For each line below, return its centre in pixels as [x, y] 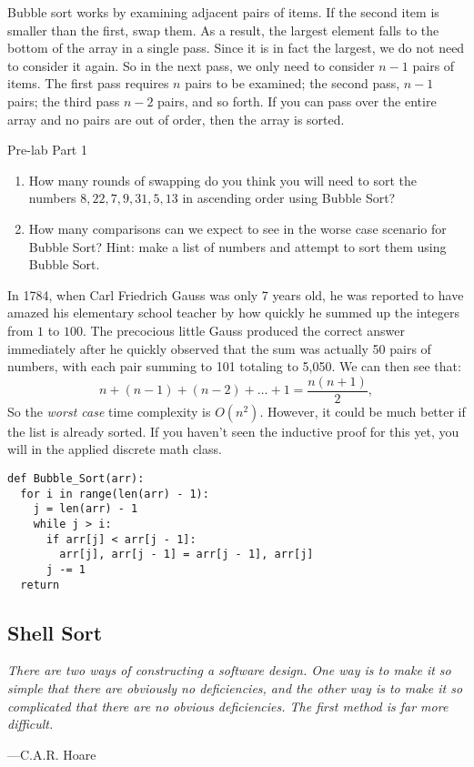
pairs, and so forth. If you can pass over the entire [297, 101]
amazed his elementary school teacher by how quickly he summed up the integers [233, 313]
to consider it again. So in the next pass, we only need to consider [191, 65]
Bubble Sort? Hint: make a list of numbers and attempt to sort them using [237, 246]
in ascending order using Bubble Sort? [289, 198]
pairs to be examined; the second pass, [292, 83]
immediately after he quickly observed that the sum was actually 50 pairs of [219, 348]
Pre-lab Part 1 [47, 150]
